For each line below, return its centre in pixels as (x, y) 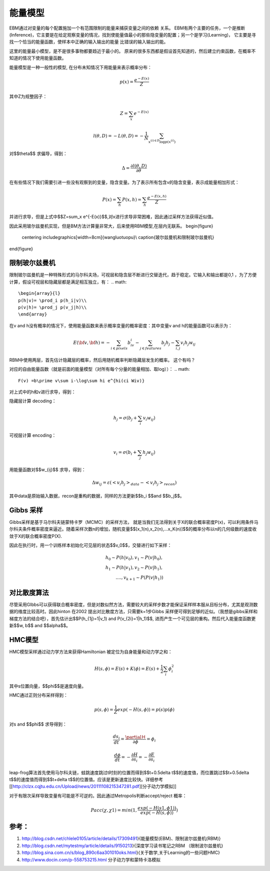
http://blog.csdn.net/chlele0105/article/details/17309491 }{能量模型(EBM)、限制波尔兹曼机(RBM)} (121, 839)
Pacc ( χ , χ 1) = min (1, (114, 810)
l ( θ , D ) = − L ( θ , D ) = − (118, 136)
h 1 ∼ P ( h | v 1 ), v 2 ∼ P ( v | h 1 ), (134, 568)
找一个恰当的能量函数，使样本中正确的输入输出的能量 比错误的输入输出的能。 (89, 42)
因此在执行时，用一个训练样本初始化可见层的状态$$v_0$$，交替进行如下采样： (90, 545)
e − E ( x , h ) (157, 197)
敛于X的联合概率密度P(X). (36, 536)
